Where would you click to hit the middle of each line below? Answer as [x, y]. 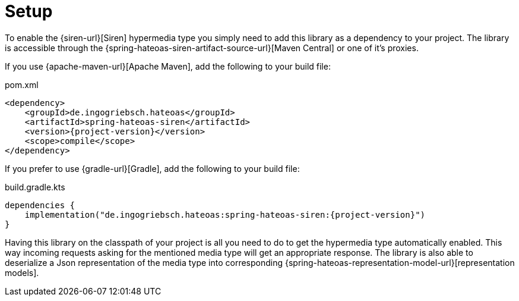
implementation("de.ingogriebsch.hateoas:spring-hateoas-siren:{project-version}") [225, 214]
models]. [22, 272]
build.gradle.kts [35, 187]
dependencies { [40, 205]
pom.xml [22, 84]
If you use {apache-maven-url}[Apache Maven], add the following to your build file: [168, 66]
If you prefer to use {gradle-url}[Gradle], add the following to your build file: [152, 168]
